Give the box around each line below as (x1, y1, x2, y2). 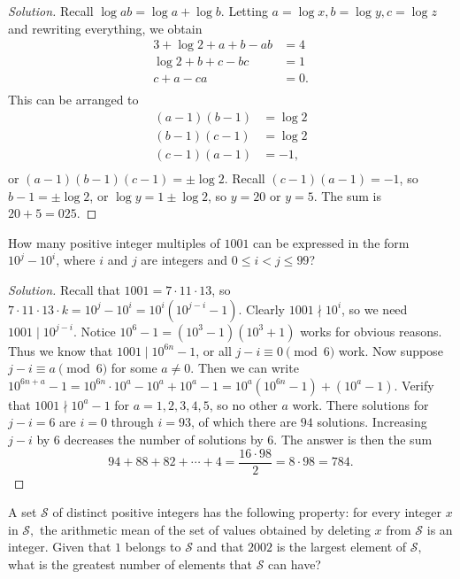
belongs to (125, 537, 181, 556)
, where (56, 251, 96, 269)
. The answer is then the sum (273, 429, 433, 448)
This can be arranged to (8, 90, 139, 109)
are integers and (141, 251, 228, 269)
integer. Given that (8, 537, 111, 556)
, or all (195, 341, 232, 359)
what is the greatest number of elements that (8, 555, 252, 573)
